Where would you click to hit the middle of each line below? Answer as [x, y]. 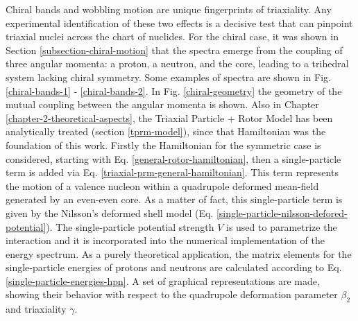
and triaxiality [36, 309]
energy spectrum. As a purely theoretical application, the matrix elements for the [179, 253]
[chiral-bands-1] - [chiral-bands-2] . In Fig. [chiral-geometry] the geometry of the [174, 90]
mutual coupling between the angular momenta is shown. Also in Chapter [162, 104]
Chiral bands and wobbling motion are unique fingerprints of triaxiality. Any [169, 9]
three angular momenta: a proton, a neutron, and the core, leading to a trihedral [177, 63]
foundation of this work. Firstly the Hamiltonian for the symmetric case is [163, 145]
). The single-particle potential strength [130, 226]
